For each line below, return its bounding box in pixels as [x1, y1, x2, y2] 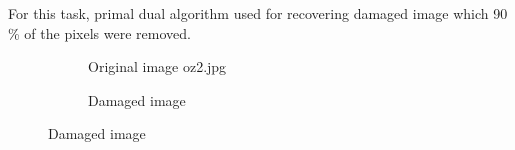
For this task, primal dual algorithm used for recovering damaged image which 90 [8, 3, 508, 23]
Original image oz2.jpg [88, 56, 227, 77]
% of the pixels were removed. [8, 22, 191, 43]
